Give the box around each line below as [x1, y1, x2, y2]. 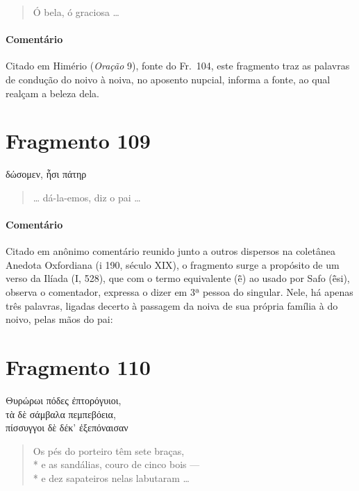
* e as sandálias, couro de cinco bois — [33, 457, 200, 472]
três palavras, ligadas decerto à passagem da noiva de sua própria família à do [6, 298, 338, 313]
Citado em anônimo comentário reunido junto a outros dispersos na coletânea [6, 244, 335, 258]
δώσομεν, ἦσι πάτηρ [6, 167, 87, 181]
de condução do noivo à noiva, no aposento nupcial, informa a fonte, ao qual [6, 72, 331, 86]
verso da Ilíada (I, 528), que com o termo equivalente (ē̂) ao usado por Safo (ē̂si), [6, 271, 350, 285]
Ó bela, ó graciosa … [33, 5, 120, 19]
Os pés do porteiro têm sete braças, [33, 443, 185, 458]
